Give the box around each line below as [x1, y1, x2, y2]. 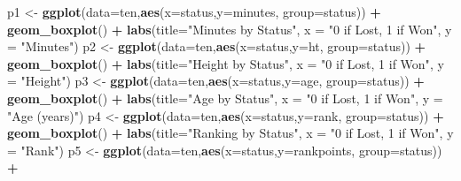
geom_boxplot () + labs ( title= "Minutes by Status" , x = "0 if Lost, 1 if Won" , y [7, 19, 452, 38]
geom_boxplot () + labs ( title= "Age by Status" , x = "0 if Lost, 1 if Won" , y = [7, 88, 443, 107]
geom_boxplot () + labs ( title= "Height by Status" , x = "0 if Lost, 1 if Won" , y [7, 54, 444, 72]
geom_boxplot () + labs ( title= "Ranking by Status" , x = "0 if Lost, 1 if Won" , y [7, 124, 454, 142]
